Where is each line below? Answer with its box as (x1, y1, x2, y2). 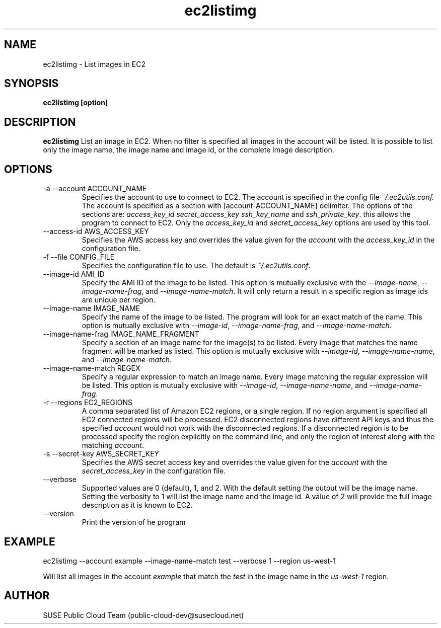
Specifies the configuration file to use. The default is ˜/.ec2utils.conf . (82, 261, 311, 270)
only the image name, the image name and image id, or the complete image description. (43, 145, 334, 154)
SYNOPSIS (4, 77, 59, 90)
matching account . (82, 441, 144, 450)
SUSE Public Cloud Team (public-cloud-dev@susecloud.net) (43, 610, 244, 619)
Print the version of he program (82, 518, 186, 527)
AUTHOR (4, 589, 50, 602)
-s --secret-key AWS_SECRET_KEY (43, 449, 160, 458)
